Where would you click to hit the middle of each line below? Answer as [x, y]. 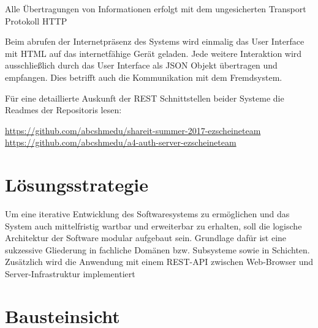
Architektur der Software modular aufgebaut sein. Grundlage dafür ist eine [146, 238]
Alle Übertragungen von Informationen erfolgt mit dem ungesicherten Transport [156, 9]
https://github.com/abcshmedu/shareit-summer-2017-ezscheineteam [133, 130]
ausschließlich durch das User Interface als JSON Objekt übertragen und [141, 65]
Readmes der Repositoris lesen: [63, 110]
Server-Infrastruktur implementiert [70, 274]
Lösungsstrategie [77, 184]
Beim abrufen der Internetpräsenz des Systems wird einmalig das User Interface [155, 41]
